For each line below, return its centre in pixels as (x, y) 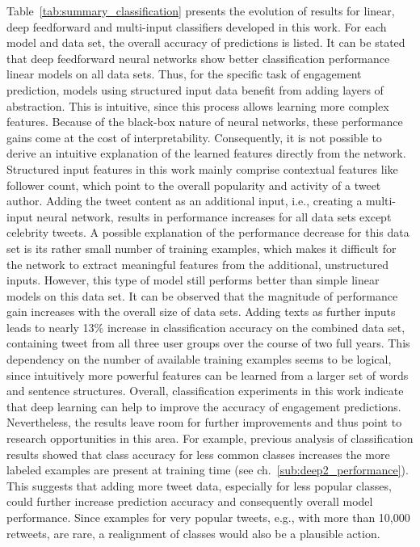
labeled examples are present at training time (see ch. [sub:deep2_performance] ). (208, 470)
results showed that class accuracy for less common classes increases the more (198, 454)
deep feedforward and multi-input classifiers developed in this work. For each (197, 26)
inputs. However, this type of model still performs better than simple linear (193, 280)
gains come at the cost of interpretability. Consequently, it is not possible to (194, 137)
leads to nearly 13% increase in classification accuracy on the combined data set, (206, 327)
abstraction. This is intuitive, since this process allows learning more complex (198, 105)
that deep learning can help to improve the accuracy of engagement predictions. (204, 406)
